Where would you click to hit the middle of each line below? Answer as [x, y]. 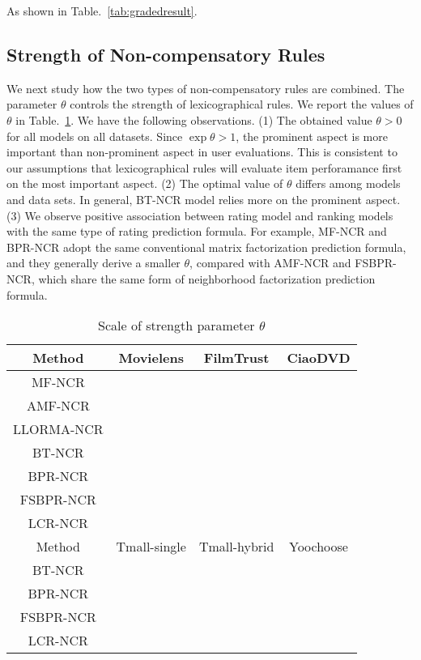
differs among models [348, 183]
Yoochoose [318, 547]
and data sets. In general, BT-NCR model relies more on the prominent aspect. [204, 199]
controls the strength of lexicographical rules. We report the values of [242, 104]
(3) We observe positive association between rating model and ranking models [200, 215]
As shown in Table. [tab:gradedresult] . [102, 11]
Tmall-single [151, 547]
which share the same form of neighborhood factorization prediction [207, 278]
